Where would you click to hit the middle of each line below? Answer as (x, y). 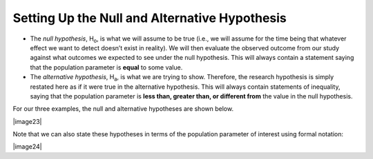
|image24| (27, 147)
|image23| (27, 121)
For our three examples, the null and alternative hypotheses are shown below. (123, 109)
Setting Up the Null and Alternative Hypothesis (150, 18)
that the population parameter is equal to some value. (106, 67)
